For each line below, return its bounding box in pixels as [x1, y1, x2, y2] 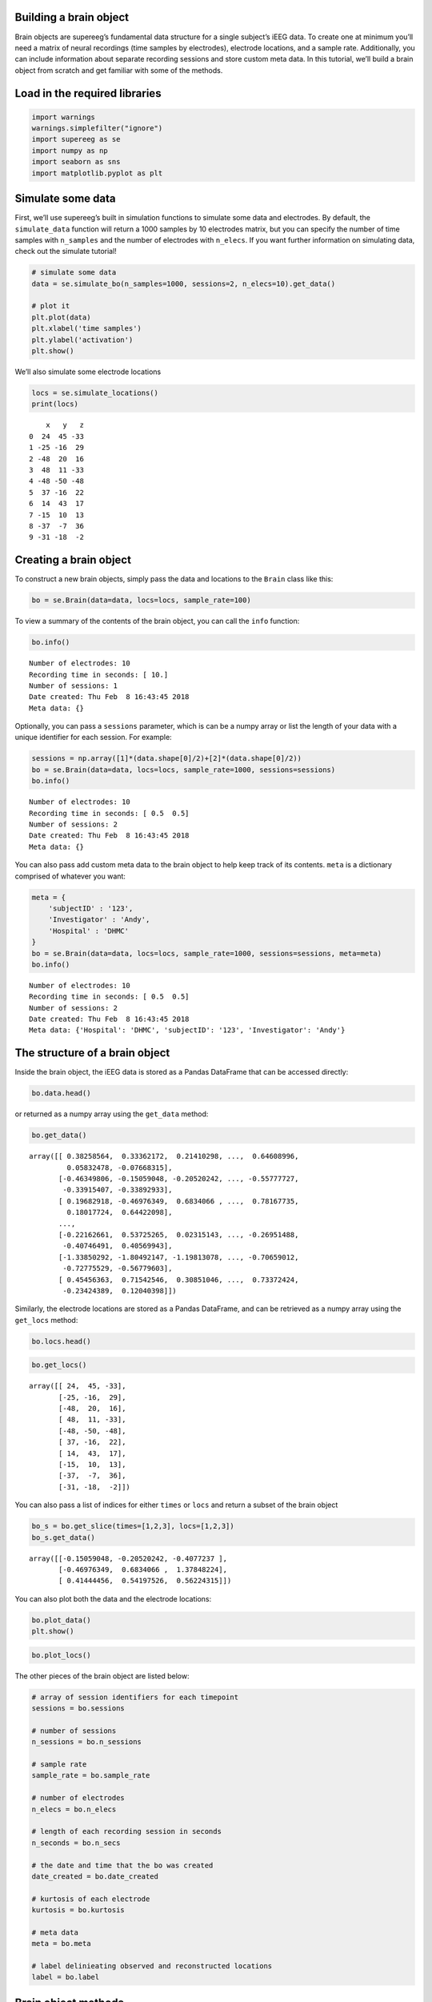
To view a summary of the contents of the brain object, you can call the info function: [14, 617, 300, 626]
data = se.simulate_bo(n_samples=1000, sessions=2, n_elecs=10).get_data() [31, 279, 336, 288]
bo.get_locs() [31, 1361, 87, 1369]
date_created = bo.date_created [31, 1871, 159, 1881]
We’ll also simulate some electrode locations [14, 367, 162, 376]
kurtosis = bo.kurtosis [31, 1906, 126, 1915]
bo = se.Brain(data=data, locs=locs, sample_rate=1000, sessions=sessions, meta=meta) [31, 949, 382, 958]
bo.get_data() [31, 1131, 87, 1140]
